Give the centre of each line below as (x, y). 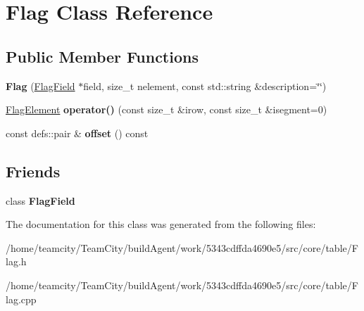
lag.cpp (21, 299)
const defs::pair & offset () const (77, 133)
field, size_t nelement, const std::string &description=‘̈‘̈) (205, 85)
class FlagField (40, 200)
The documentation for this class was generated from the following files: (161, 224)
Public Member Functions (102, 56)
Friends (33, 171)
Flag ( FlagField (40, 85)
